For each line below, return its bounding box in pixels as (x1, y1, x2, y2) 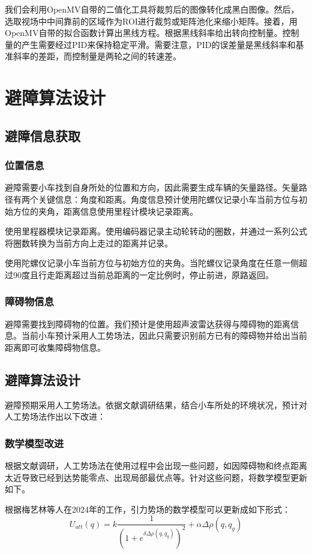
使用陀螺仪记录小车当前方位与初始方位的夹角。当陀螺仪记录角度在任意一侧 (5, 257, 299, 269)
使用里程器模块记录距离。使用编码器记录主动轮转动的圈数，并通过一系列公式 (5, 225, 307, 237)
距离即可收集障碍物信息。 (5, 341, 106, 353)
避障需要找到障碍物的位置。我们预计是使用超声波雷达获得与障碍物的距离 (5, 317, 290, 330)
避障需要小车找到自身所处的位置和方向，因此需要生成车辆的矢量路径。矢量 (5, 181, 299, 194)
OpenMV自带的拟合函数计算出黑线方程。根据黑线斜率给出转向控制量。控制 (5, 26, 299, 39)
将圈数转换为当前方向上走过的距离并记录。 (5, 236, 173, 249)
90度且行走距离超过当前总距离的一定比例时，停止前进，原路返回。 (13, 268, 274, 281)
